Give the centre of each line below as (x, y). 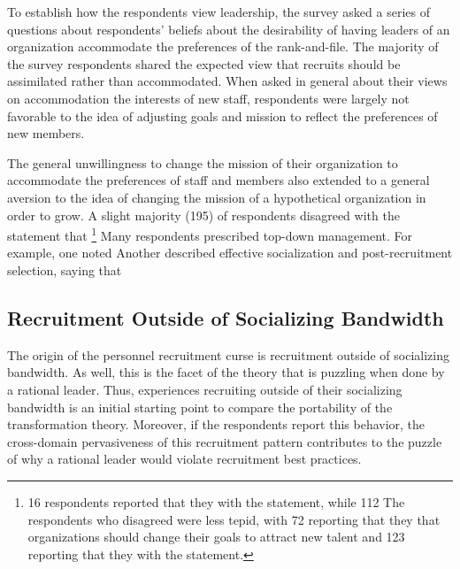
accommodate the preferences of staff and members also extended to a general (218, 180)
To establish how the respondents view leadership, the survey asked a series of (218, 12)
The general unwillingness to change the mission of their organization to (203, 162)
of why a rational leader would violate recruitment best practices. (184, 459)
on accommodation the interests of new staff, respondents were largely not (208, 98)
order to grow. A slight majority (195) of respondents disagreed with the (203, 215)
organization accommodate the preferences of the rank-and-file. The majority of (223, 46)
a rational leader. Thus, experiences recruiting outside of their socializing (205, 389)
